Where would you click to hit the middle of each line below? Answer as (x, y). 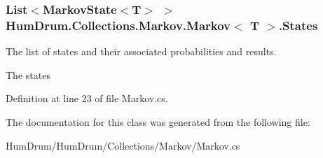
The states (28, 74)
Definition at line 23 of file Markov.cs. (87, 98)
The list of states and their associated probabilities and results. (141, 51)
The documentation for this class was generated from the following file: (158, 121)
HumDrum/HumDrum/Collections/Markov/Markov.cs (123, 145)
